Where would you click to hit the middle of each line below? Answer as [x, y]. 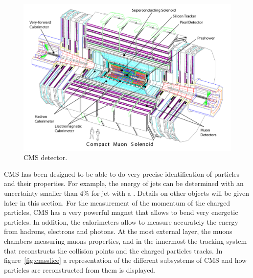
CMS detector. [46, 157]
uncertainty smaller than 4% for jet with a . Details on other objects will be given [127, 193]
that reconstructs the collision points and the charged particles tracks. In [113, 250]
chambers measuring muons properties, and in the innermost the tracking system [126, 241]
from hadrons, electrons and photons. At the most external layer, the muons [118, 231]
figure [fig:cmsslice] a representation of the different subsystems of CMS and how [126, 260]
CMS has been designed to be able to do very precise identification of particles [122, 174]
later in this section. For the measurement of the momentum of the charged [117, 202]
